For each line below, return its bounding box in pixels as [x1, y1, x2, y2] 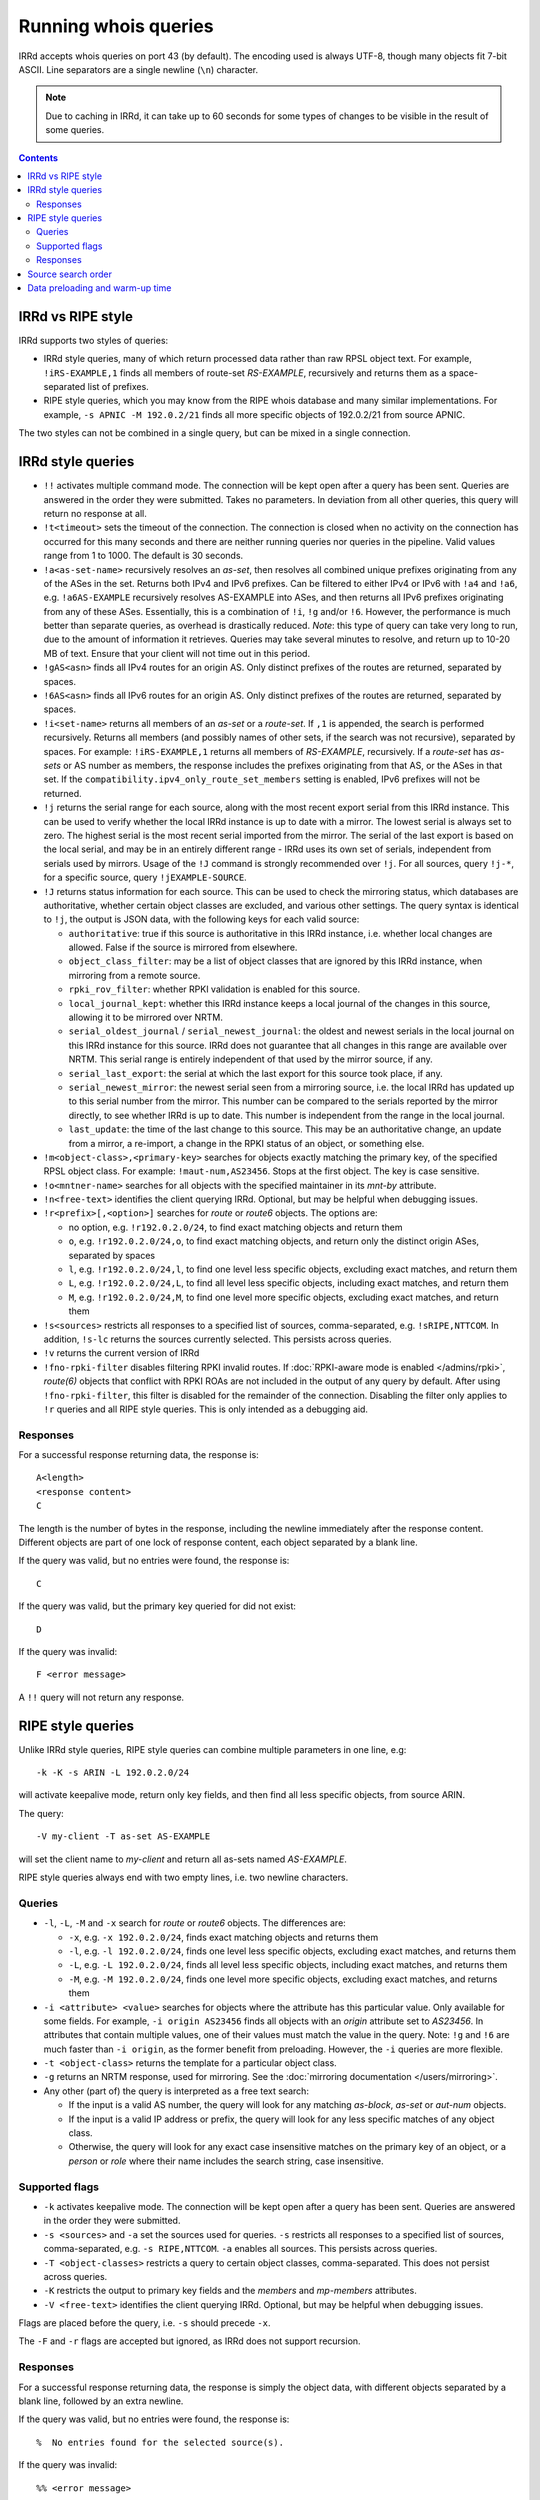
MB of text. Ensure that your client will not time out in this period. [43, 647, 310, 659]
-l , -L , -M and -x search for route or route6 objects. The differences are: [43, 1917, 347, 1929]
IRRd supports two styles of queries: [18, 334, 169, 346]
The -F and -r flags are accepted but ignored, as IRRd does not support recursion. [18, 2335, 361, 2347]
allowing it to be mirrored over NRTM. [68, 1011, 224, 1024]
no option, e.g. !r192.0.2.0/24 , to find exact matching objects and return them [68, 1221, 403, 1233]
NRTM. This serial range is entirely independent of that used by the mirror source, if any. [68, 1053, 434, 1065]
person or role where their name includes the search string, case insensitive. [68, 2155, 384, 2167]
